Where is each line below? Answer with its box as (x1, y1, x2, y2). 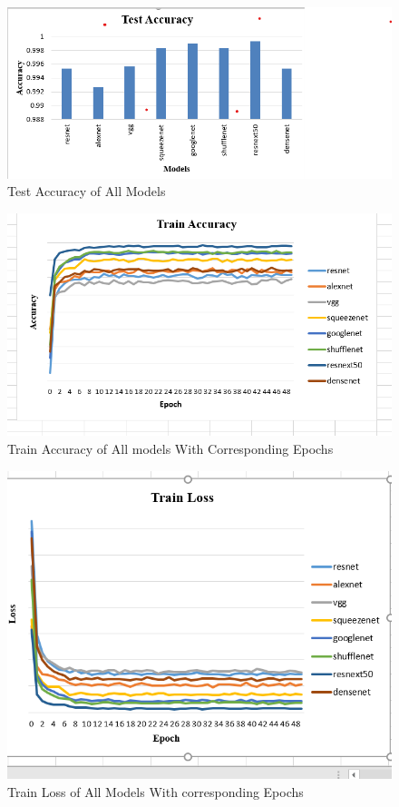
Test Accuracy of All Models (7, 182, 166, 201)
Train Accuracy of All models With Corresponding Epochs (7, 438, 334, 458)
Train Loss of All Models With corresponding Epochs (7, 782, 304, 801)
